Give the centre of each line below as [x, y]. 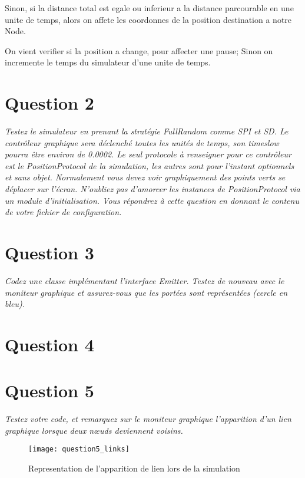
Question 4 [49, 344]
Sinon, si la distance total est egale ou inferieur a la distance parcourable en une [149, 8]
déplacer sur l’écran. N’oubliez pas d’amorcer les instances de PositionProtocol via [152, 189]
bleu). [15, 304]
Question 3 [49, 253]
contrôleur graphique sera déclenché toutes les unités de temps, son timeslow [142, 142]
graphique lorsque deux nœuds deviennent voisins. [94, 430]
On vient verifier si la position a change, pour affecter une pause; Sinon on [139, 50]
